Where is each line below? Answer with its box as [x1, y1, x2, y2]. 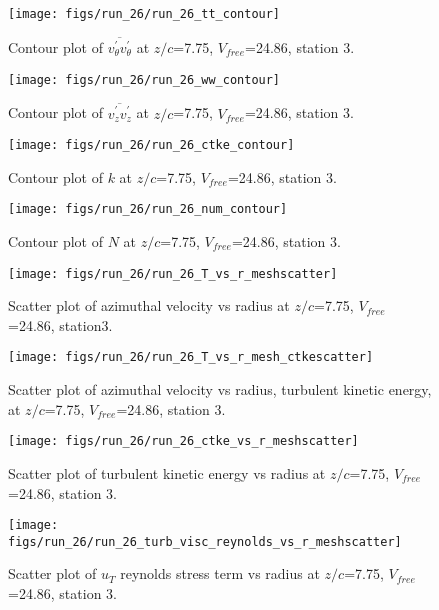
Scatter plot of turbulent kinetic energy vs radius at [8, 462, 326, 483]
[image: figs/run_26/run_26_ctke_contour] [8, 138, 295, 153]
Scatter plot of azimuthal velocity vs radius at [8, 295, 290, 316]
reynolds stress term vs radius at [120, 563, 320, 584]
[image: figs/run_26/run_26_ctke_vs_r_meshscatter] [8, 434, 359, 449]
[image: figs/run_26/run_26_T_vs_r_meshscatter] [8, 266, 338, 281]
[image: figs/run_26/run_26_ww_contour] [8, 72, 281, 87]
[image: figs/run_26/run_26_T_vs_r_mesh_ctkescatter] [8, 350, 374, 365]
